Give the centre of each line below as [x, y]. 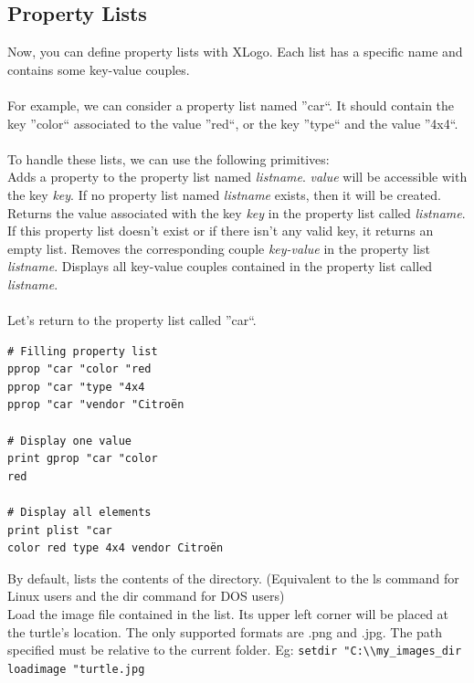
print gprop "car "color [83, 459]
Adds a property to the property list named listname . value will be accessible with [237, 177]
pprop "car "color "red [79, 369]
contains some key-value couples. [99, 69]
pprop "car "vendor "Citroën [96, 405]
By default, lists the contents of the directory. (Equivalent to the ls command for [233, 578]
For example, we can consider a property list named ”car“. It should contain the [231, 105]
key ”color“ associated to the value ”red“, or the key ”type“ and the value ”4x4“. [233, 123]
